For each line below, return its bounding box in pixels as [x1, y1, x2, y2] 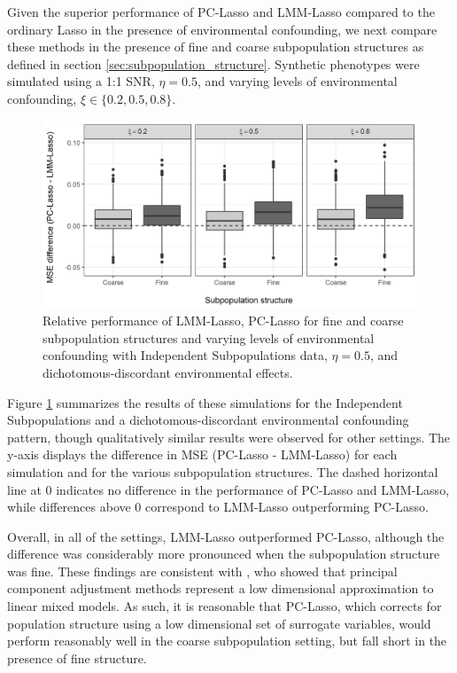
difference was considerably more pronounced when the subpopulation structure [7, 544, 440, 563]
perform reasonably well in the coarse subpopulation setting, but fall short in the [7, 631, 447, 650]
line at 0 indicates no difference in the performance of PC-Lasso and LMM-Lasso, [7, 480, 450, 498]
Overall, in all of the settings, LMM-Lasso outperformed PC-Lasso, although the [7, 527, 445, 545]
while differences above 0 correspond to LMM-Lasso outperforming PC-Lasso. [7, 497, 429, 516]
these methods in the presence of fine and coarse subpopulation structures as [7, 37, 424, 56]
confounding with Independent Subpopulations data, [43, 346, 328, 364]
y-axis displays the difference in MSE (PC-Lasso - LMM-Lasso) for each [7, 445, 398, 464]
